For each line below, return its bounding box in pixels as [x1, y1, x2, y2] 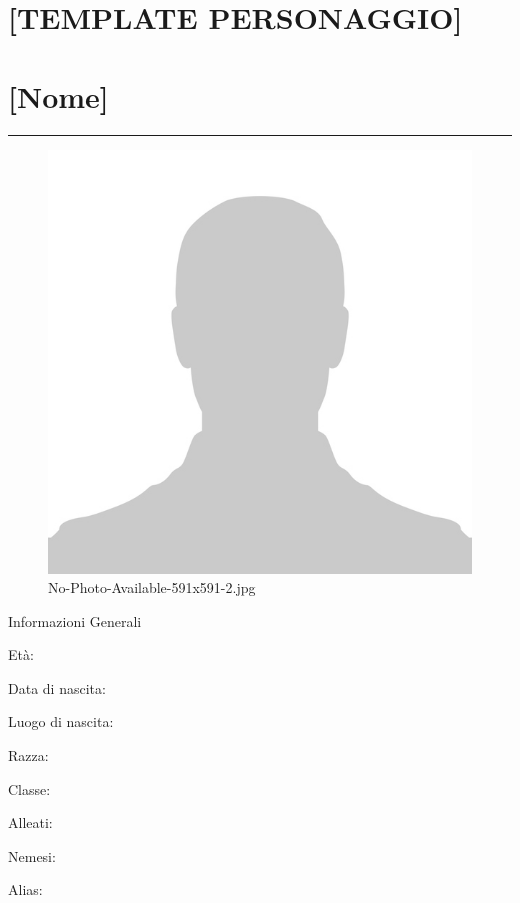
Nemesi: [8, 845, 56, 866]
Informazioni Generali [8, 610, 142, 631]
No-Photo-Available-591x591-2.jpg [48, 577, 256, 598]
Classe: [8, 778, 51, 799]
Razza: [8, 745, 49, 766]
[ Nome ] [8, 75, 109, 116]
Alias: [8, 879, 43, 900]
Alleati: [8, 812, 53, 833]
